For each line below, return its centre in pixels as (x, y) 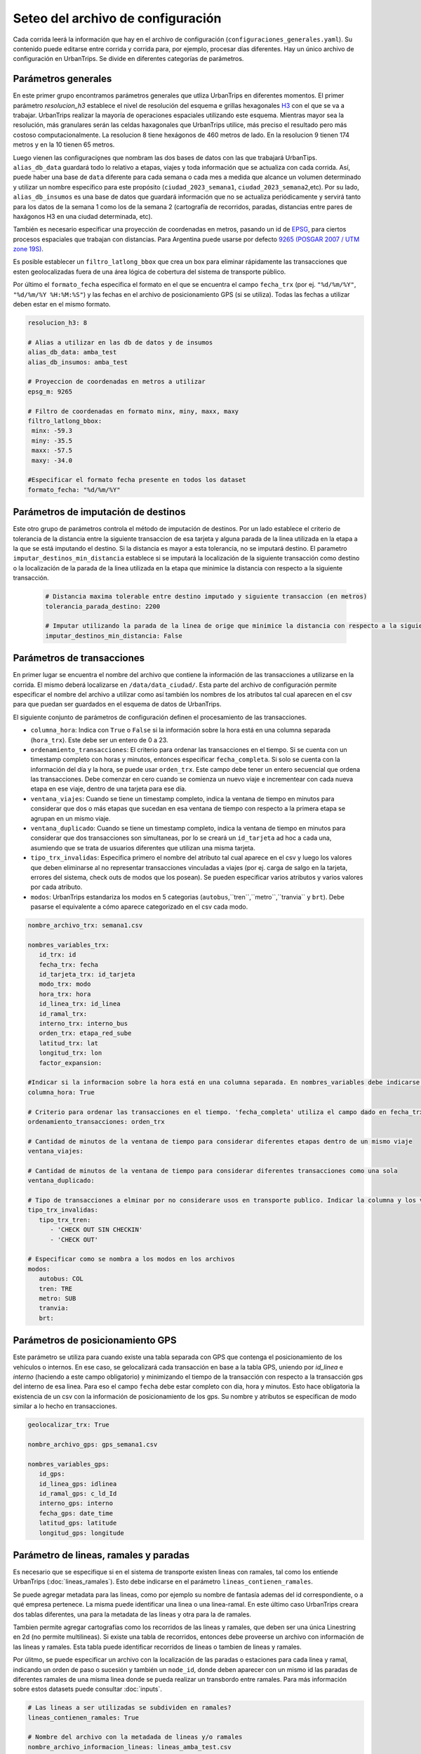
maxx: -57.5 (52, 450)
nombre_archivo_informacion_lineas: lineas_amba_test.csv (129, 1747)
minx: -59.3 (52, 431)
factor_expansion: (71, 1063)
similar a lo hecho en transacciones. (65, 1406)
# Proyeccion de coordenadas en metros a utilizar (117, 382)
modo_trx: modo (65, 984)
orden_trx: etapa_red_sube (85, 1033)
